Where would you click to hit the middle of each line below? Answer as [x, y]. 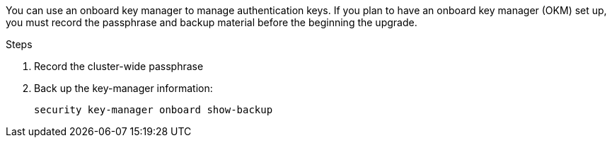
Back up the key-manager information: [123, 88]
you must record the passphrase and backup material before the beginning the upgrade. [212, 22]
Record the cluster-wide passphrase [119, 66]
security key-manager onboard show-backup [154, 110]
